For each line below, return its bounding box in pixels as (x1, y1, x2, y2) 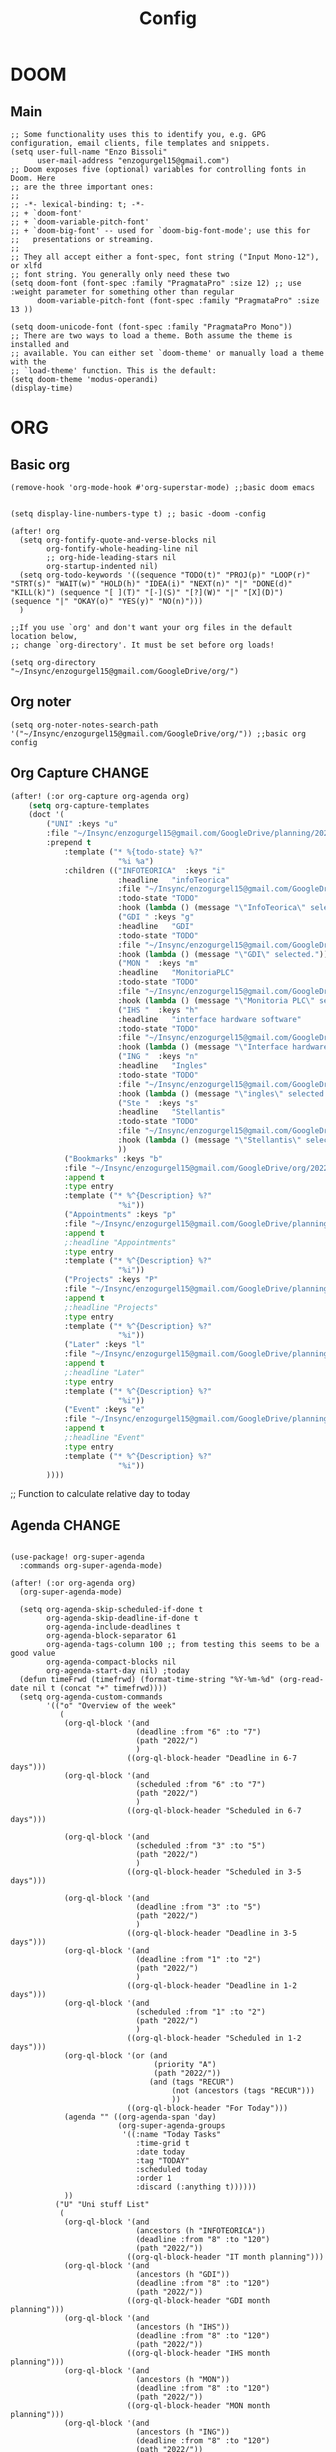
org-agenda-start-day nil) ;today (46, 1666, 190, 1676)
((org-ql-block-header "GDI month (126, 2296, 271, 2306)
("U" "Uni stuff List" (54, 2200, 150, 2210)
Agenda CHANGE (10, 1517, 121, 1534)
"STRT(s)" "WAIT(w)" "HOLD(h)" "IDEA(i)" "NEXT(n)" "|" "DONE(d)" (10, 579, 293, 589)
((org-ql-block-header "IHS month (126, 2348, 271, 2359)
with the (10, 357, 47, 367)
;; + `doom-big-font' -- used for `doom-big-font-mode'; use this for (10, 226, 311, 236)
